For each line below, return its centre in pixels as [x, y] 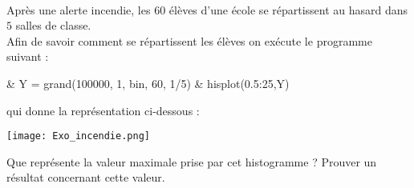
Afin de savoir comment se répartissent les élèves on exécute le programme [189, 40]
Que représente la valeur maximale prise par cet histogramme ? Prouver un [192, 161]
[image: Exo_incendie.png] [78, 136]
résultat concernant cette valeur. [86, 177]
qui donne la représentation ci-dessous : [103, 110]
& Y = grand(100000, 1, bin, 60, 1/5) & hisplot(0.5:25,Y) [148, 83]
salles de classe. [53, 25]
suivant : [28, 56]
